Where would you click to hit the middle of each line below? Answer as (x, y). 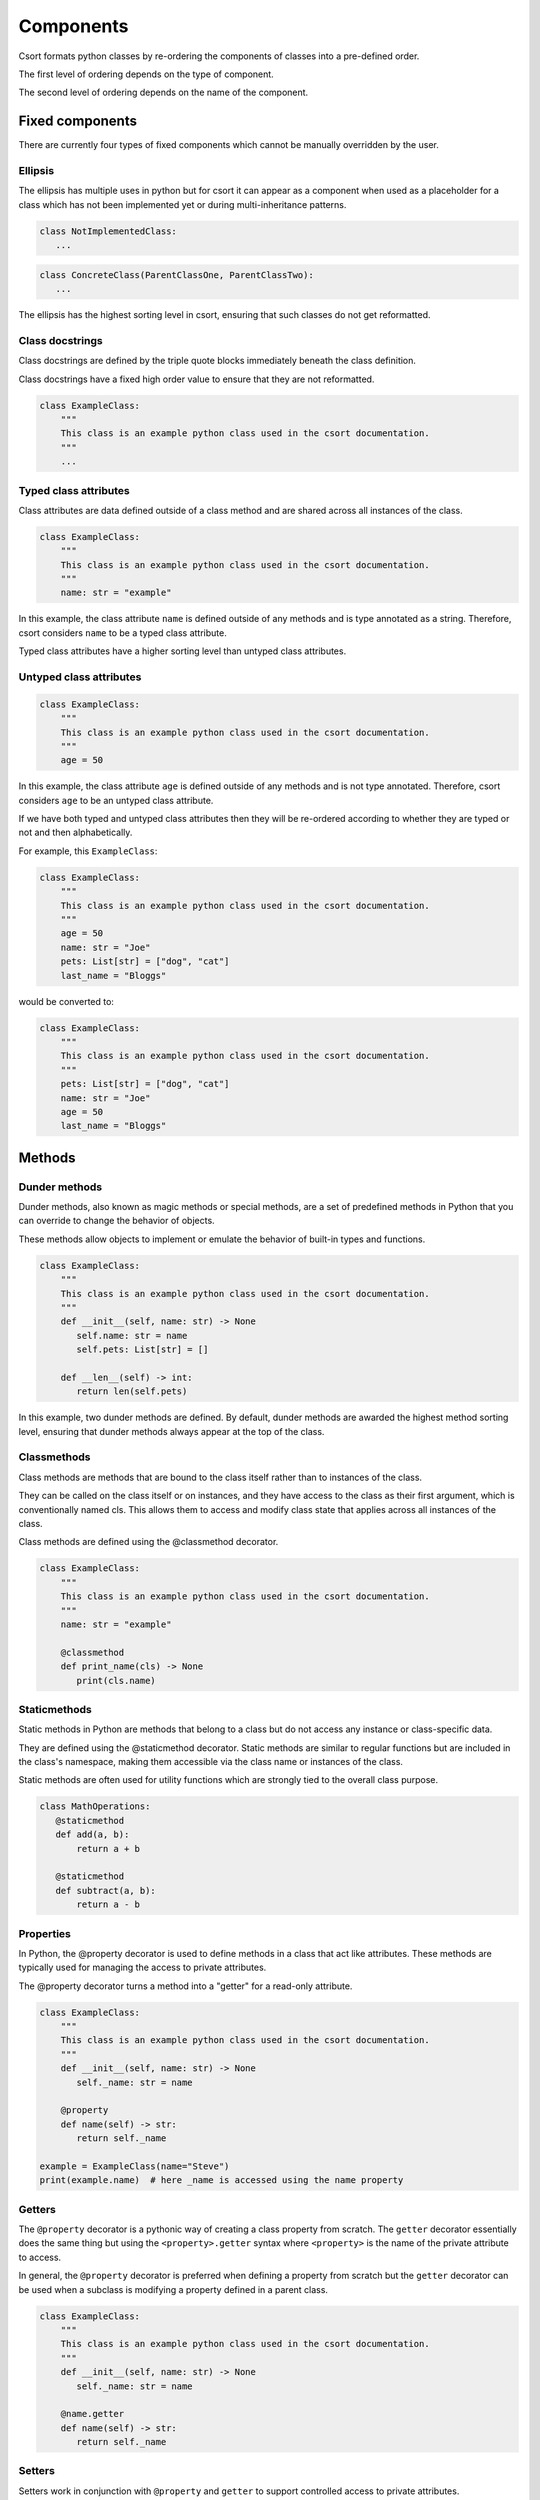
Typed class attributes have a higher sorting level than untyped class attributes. (182, 651)
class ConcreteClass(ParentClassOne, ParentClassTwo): (176, 274)
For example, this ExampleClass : (88, 851)
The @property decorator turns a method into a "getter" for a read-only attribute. (185, 1986)
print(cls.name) (116, 1680)
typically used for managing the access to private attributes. (142, 1967)
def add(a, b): (92, 1834)
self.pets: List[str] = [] (142, 1349)
